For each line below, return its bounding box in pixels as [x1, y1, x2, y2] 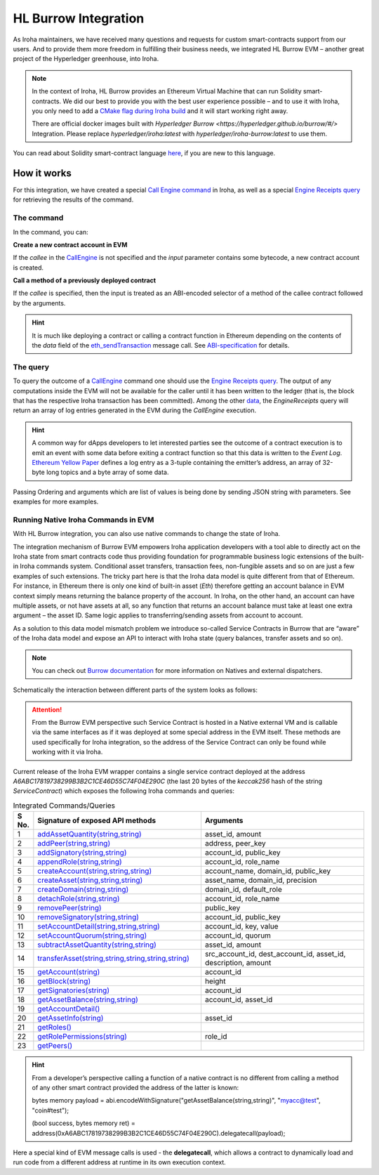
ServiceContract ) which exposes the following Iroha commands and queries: [13, 787, 235, 795]
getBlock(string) [37, 976, 91, 986]
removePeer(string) [37, 903, 102, 913]
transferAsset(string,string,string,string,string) [37, 954, 189, 964]
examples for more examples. [13, 497, 99, 506]
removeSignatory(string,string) [37, 912, 140, 922]
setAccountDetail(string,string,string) [37, 921, 161, 931]
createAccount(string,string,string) [37, 866, 152, 876]
